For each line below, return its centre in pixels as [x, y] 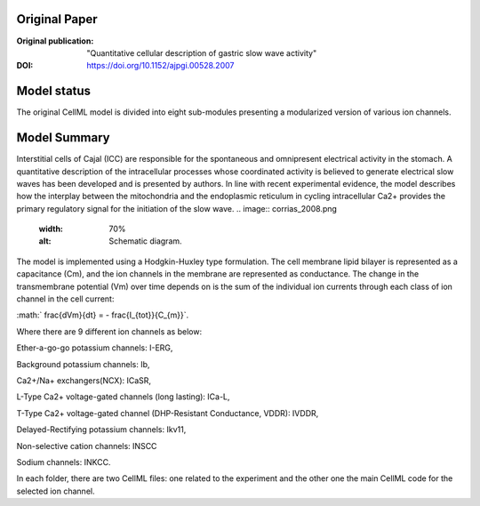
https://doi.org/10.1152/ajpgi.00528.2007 [160, 66]
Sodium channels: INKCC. [64, 462]
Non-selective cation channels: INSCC [87, 446]
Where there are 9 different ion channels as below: [109, 331]
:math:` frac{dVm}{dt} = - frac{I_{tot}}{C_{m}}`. [103, 315]
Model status [54, 91]
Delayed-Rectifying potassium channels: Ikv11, [101, 430]
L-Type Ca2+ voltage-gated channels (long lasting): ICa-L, [123, 397]
